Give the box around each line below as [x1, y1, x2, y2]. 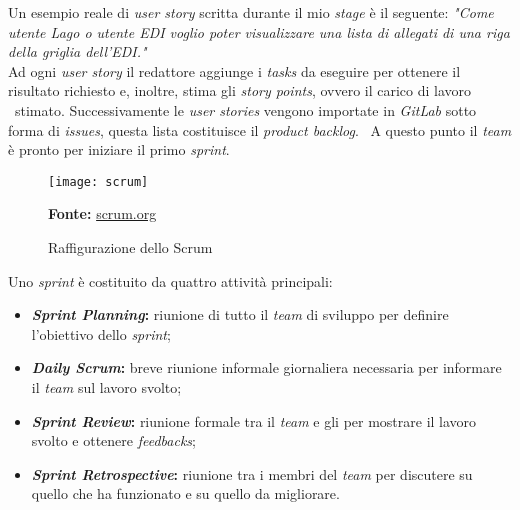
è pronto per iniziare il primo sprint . [8, 139, 230, 160]
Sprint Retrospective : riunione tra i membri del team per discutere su [31, 463, 473, 484]
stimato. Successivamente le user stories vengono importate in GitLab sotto [14, 99, 477, 120]
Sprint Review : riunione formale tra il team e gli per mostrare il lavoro [31, 410, 477, 431]
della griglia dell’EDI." [8, 41, 147, 62]
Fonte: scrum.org [48, 203, 157, 224]
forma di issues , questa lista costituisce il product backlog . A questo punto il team [8, 119, 512, 140]
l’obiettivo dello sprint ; [31, 323, 171, 344]
